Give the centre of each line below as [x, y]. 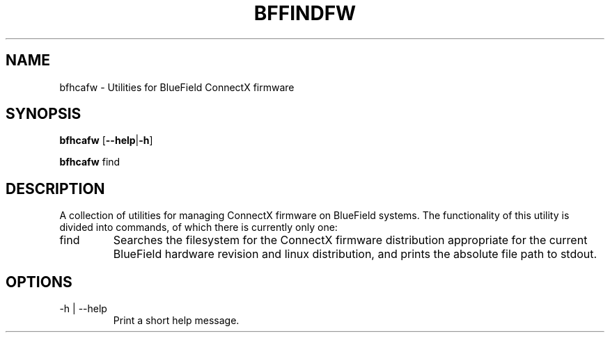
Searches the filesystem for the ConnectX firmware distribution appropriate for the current [350, 240]
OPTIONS [39, 282]
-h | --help [83, 309]
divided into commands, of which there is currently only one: [198, 227]
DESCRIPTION [55, 188]
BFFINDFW [305, 13]
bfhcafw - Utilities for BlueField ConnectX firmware [177, 87]
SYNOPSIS [44, 114]
